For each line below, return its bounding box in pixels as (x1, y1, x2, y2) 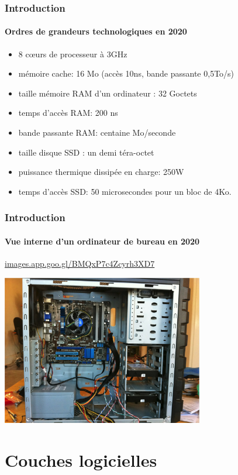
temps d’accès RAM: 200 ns (18, 106, 118, 119)
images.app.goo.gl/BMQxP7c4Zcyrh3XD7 (5, 257, 155, 270)
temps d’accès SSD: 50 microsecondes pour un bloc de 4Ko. (18, 185, 232, 197)
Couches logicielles (5, 448, 157, 471)
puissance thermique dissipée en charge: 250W (18, 166, 184, 178)
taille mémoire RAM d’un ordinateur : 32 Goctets (18, 87, 197, 99)
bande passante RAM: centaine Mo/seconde (18, 126, 176, 139)
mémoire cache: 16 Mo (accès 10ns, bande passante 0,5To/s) (18, 67, 234, 80)
